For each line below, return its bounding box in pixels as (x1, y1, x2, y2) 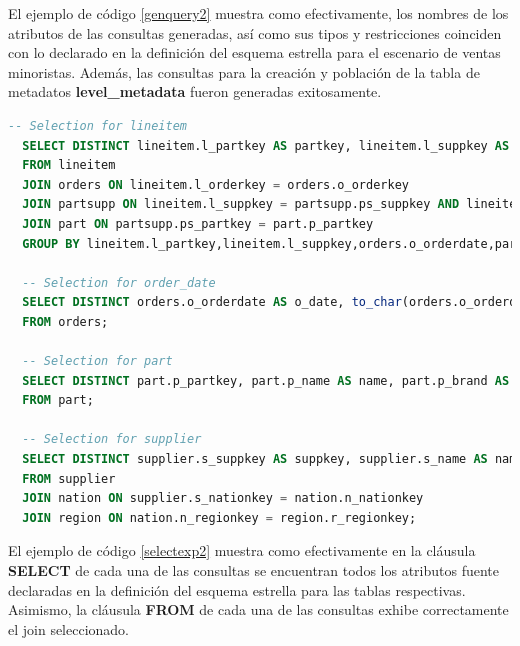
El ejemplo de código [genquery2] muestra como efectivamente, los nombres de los (8, 3, 509, 23)
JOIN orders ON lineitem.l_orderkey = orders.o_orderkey (22, 177, 409, 192)
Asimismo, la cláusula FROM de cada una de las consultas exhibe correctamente (8, 599, 509, 620)
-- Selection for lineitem (8, 118, 187, 133)
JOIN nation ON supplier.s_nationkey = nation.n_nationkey (22, 491, 424, 506)
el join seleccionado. (8, 618, 130, 639)
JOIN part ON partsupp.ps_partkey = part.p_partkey (22, 216, 374, 231)
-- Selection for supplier (22, 432, 202, 447)
